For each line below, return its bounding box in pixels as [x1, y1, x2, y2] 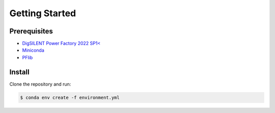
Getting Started [9, 8, 76, 19]
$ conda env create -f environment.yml [20, 94, 120, 100]
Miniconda [22, 47, 44, 53]
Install [9, 67, 30, 76]
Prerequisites [9, 27, 53, 35]
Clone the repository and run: [9, 81, 71, 87]
